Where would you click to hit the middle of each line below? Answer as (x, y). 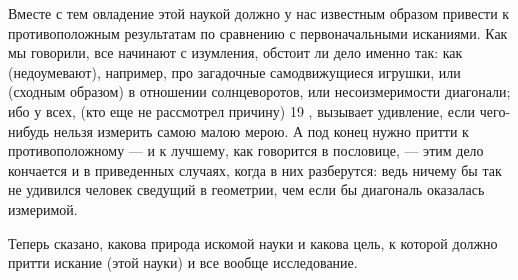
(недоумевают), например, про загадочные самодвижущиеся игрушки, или (234, 71)
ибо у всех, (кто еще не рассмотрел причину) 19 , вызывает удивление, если (242, 110)
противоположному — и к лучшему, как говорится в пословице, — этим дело (246, 150)
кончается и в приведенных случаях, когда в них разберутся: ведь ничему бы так (255, 169)
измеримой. (43, 208)
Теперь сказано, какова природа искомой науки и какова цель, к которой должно (253, 242)
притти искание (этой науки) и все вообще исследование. (183, 262)
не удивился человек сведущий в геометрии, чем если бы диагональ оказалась (246, 189)
